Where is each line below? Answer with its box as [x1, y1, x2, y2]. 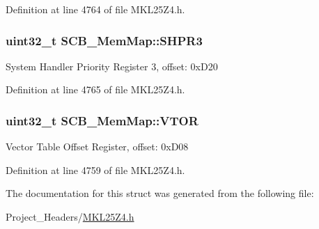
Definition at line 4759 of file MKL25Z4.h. [6, 162, 185, 177]
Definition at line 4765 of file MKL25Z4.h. [6, 82, 185, 97]
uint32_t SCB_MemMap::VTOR [6, 111, 199, 129]
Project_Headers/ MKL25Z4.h [6, 210, 134, 223]
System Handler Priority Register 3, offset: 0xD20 [6, 58, 218, 73]
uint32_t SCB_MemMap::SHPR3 [6, 31, 203, 49]
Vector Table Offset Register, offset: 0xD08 [6, 139, 189, 154]
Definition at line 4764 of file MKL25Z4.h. [6, 2, 185, 16]
